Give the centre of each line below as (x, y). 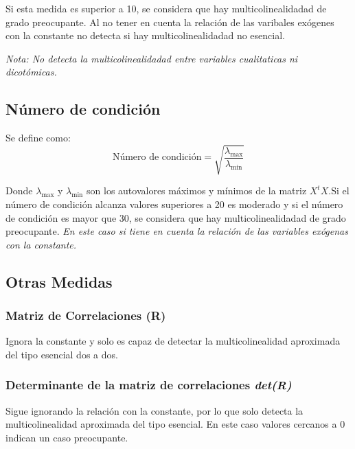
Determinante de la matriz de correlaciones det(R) (149, 385)
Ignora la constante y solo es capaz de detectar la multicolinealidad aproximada (173, 341)
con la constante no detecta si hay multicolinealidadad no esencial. (145, 35)
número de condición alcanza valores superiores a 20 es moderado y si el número (174, 204)
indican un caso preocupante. (67, 437)
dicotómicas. (31, 72)
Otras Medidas (59, 281)
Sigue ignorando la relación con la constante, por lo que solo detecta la (154, 410)
